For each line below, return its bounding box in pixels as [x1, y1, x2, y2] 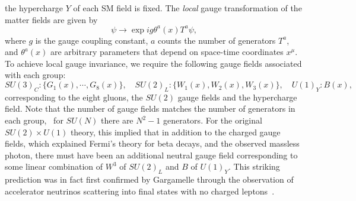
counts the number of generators [158, 34, 276, 46]
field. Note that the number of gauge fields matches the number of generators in [5, 102, 295, 115]
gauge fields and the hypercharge [177, 90, 297, 103]
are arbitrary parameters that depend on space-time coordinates [50, 46, 284, 58]
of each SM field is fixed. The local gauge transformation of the [73, 2, 302, 14]
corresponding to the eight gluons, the [5, 90, 143, 103]
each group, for [5, 114, 63, 127]
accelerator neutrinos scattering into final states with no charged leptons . [5, 184, 275, 197]
